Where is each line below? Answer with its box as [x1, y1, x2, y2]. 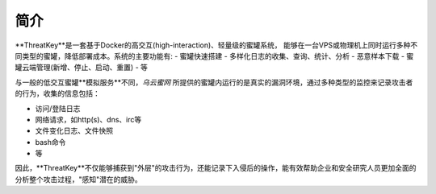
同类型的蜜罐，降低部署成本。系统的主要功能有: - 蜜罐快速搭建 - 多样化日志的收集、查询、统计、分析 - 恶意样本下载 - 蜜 [15, 51, 414, 60]
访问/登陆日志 [35, 103, 81, 113]
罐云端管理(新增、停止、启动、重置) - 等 [15, 63, 149, 72]
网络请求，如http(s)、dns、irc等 [35, 114, 142, 124]
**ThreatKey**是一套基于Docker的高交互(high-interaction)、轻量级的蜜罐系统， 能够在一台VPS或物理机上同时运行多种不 [15, 40, 418, 50]
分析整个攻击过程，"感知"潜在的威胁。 [15, 174, 143, 184]
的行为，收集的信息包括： [15, 89, 100, 98]
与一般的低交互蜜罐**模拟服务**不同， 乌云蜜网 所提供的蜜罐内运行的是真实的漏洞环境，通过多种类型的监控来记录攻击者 [15, 77, 413, 87]
